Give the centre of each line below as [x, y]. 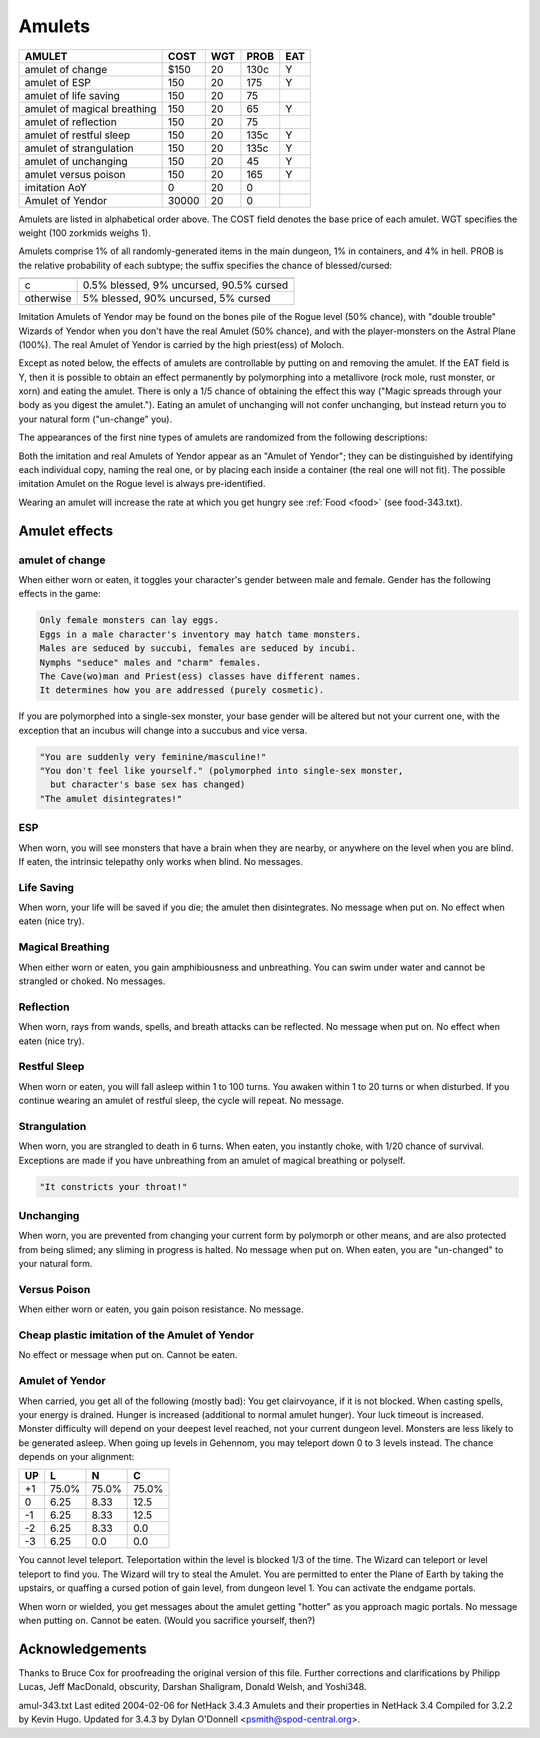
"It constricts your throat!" [113, 1186]
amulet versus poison [75, 174]
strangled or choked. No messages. [92, 981]
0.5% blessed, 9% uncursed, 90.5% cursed [185, 285]
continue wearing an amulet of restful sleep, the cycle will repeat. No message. [181, 1101]
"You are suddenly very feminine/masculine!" [153, 756]
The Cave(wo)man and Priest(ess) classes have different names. [200, 676]
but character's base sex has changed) [148, 784]
